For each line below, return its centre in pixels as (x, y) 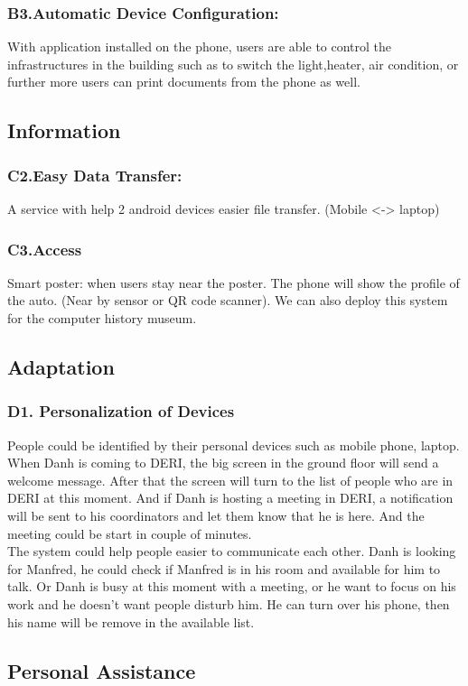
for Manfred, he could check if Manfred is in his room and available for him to (224, 568)
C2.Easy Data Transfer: (95, 175)
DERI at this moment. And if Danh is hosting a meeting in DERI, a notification (230, 498)
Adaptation (61, 366)
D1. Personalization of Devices (121, 411)
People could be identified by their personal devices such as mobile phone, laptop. (234, 445)
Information (64, 130)
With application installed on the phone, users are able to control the (200, 46)
